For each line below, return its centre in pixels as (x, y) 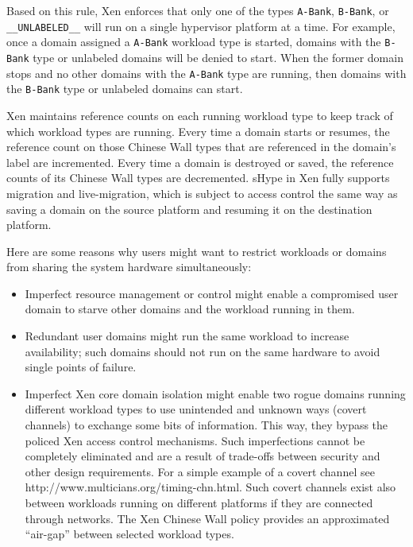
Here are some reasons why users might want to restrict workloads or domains (197, 251)
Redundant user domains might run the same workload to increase (187, 336)
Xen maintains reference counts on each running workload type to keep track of (200, 115)
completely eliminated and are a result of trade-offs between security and (203, 456)
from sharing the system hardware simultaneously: (129, 267)
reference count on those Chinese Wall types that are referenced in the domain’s (201, 147)
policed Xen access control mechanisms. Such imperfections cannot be (195, 440)
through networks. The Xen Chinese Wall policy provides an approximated (207, 518)
